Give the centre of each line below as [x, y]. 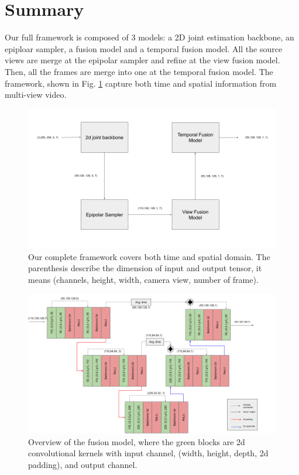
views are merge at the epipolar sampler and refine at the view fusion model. [142, 60]
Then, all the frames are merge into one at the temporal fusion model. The [139, 71]
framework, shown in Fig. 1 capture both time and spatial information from [141, 83]
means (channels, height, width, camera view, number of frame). [143, 279]
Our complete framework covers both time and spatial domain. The [149, 256]
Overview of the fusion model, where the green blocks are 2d [137, 441]
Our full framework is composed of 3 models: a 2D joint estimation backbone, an [149, 37]
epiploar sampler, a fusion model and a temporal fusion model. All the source [144, 48]
